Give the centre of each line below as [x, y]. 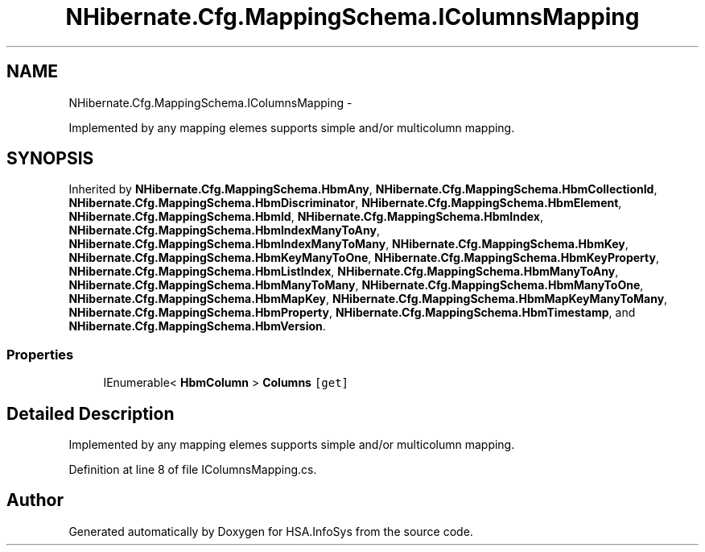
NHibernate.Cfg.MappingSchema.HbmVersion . [197, 326]
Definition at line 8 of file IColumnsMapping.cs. [193, 470]
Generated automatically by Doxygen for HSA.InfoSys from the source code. [271, 531]
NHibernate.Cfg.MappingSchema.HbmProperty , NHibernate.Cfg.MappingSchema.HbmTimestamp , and [352, 313]
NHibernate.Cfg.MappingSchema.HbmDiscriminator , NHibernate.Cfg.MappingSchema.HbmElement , [345, 203]
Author [35, 500]
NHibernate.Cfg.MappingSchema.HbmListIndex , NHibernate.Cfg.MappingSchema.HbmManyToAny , [344, 272]
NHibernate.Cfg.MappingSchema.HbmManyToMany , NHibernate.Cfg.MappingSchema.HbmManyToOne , [356, 285]
